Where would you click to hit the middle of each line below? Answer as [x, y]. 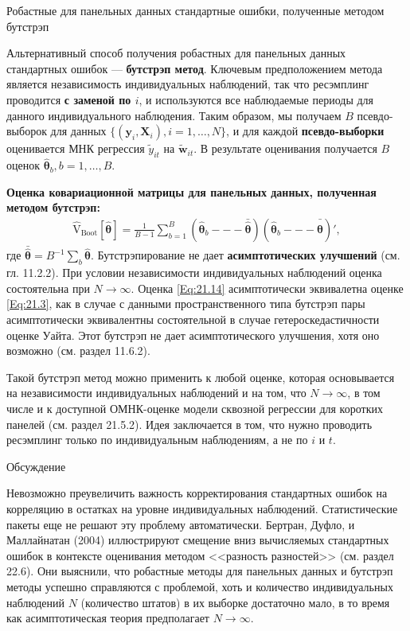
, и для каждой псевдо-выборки [305, 131]
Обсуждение [36, 466]
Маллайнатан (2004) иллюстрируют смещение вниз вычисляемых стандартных [198, 540]
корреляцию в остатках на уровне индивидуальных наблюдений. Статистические [202, 508]
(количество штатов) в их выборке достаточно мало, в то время [235, 602]
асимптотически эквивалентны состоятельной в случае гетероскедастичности [193, 319]
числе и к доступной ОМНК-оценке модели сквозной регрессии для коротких [195, 408]
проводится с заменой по [69, 99]
